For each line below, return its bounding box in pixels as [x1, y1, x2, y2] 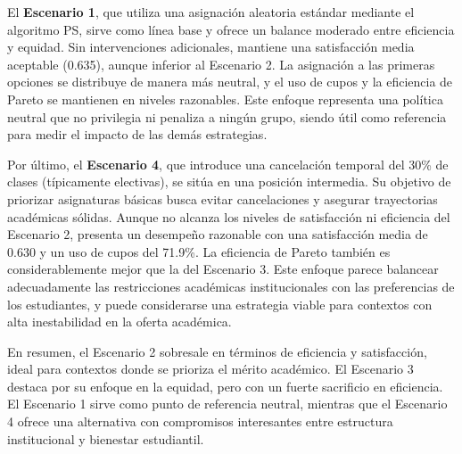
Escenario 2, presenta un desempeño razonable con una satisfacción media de [7, 225, 428, 244]
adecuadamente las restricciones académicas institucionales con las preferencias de [7, 277, 455, 295]
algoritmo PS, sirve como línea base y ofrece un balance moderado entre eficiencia [7, 20, 455, 38]
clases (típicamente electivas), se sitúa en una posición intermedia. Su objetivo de [7, 172, 451, 191]
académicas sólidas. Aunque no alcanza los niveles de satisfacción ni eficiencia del [7, 207, 450, 226]
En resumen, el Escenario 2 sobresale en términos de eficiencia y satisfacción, [7, 342, 427, 360]
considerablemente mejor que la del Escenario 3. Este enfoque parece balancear [7, 260, 439, 278]
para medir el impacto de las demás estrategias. [7, 125, 268, 144]
